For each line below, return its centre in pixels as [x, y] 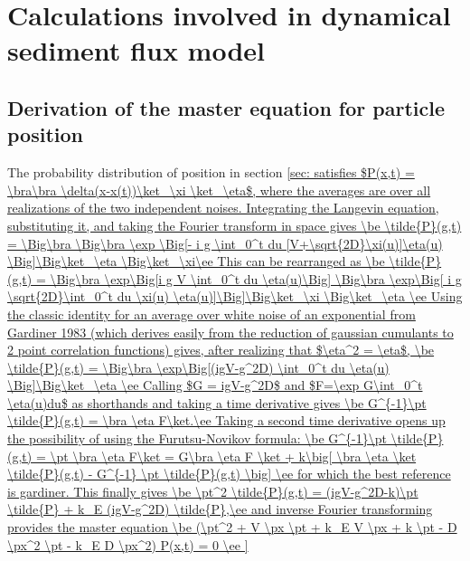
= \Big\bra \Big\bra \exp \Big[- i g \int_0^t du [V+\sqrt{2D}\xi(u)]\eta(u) [225, 243]
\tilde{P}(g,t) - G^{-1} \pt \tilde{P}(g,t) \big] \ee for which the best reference [229, 474]
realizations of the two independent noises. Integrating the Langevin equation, [223, 208]
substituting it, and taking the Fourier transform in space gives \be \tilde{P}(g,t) [235, 225]
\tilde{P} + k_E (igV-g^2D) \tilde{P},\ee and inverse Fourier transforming [220, 509]
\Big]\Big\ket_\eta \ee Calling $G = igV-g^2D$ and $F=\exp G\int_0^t [215, 385]
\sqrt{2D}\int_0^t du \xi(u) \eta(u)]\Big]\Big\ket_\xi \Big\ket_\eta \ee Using [235, 296]
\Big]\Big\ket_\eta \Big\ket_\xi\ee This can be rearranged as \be [196, 261]
